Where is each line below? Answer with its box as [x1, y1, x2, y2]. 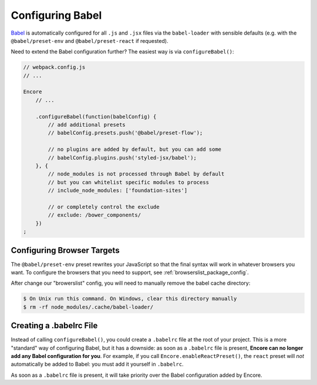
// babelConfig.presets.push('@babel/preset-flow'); [48, 130, 203, 136]
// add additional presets [48, 121, 126, 129]
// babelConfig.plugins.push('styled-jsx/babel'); [48, 154, 197, 161]
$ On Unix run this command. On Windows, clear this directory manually [23, 295, 237, 302]
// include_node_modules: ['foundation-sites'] [48, 187, 188, 194]
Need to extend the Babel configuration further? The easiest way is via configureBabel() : [11, 48, 234, 55]
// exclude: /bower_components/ [48, 212, 141, 218]
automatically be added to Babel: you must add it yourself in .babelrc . [11, 361, 184, 368]
